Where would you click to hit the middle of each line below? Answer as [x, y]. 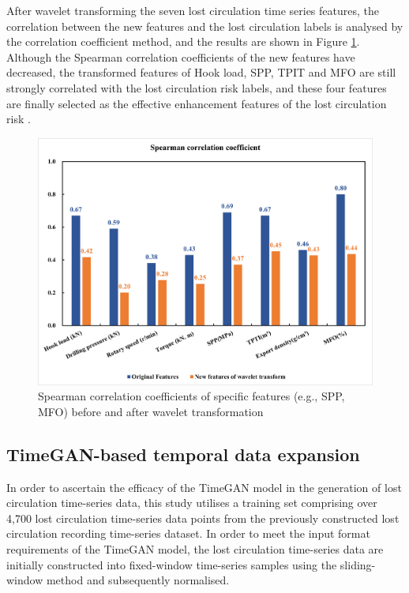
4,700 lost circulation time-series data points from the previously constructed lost [203, 518]
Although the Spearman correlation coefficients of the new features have [181, 56]
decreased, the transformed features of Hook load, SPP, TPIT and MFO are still [201, 72]
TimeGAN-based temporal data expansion [183, 454]
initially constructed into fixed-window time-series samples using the [172, 564]
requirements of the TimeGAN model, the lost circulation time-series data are [195, 549]
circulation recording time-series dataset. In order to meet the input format [188, 533]
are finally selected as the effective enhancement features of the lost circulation [197, 103]
